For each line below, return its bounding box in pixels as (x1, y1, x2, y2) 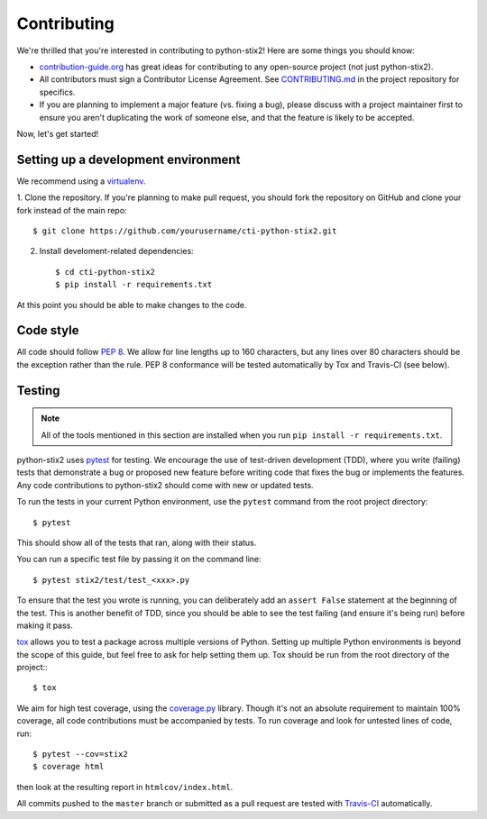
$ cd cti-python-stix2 (55, 267, 156, 277)
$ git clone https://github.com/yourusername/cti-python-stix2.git (32, 225, 337, 236)
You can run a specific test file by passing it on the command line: (16, 554, 262, 565)
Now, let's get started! (16, 128, 99, 139)
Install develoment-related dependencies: (39, 246, 194, 257)
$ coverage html (32, 761, 105, 772)
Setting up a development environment (16, 151, 241, 167)
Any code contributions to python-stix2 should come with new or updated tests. (16, 479, 315, 490)
